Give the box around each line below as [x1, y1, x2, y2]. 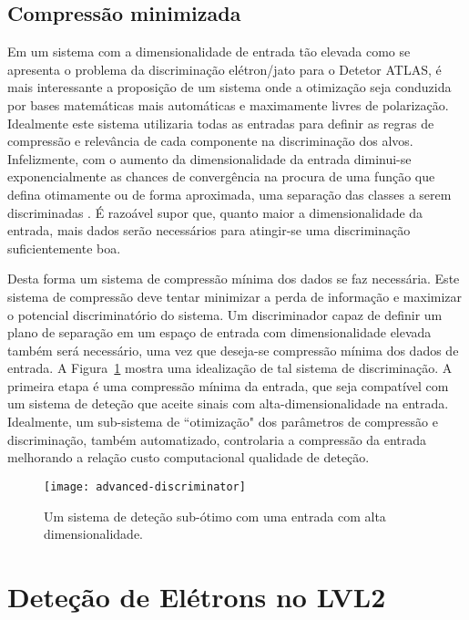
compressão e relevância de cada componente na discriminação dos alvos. [7, 131, 413, 150]
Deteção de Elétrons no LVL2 [7, 577, 386, 615]
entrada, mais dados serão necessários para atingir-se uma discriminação [7, 221, 411, 240]
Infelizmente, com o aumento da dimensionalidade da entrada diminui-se [7, 149, 412, 168]
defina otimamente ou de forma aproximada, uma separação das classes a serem [7, 184, 452, 203]
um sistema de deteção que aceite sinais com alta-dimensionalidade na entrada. [7, 394, 449, 413]
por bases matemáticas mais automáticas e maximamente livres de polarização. [7, 95, 449, 114]
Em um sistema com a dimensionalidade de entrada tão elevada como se [7, 42, 411, 61]
